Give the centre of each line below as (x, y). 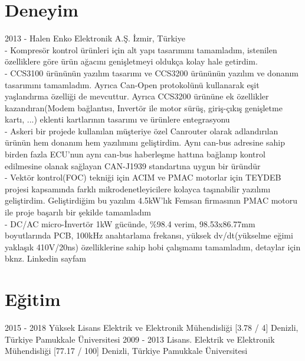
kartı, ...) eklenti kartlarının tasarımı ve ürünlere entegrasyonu (117, 119)
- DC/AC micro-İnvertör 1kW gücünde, (76, 223)
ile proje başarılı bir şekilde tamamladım (78, 212)
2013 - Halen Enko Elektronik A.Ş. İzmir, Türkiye (95, 38)
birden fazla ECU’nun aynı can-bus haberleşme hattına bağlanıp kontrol (135, 154)
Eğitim (33, 299)
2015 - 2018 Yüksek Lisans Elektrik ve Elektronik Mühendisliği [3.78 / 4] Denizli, (152, 328)
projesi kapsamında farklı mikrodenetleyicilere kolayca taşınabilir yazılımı (138, 188)
